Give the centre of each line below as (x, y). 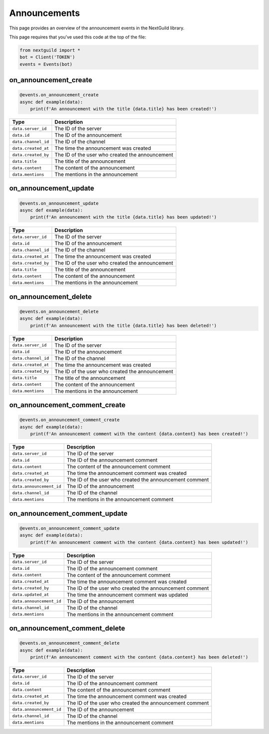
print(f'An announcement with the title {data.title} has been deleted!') (123, 325)
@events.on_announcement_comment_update (69, 528)
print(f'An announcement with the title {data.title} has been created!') (123, 109)
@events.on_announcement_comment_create (69, 420)
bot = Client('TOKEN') (47, 57)
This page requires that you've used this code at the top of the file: (78, 37)
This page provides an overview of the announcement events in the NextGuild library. (97, 28)
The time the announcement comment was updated (127, 595)
